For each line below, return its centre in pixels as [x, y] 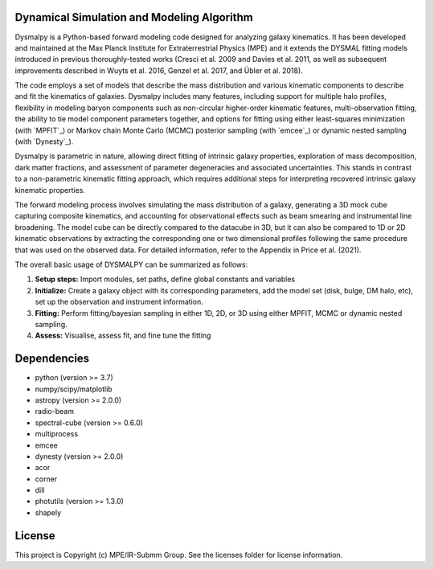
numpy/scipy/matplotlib [74, 389]
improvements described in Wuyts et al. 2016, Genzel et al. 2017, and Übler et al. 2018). [159, 70]
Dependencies [52, 359]
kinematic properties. [50, 190]
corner [46, 479]
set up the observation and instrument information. [119, 302]
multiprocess [57, 434]
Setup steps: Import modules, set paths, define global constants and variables [165, 279]
